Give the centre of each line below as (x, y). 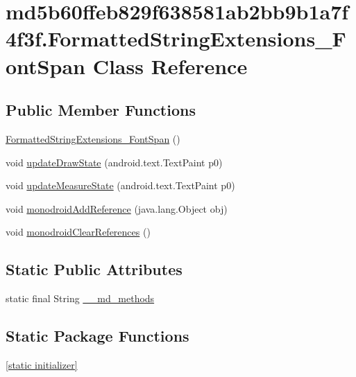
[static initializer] (42, 364)
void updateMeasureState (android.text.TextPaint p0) (120, 185)
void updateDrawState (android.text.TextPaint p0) (114, 162)
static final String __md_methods (80, 298)
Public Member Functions (101, 110)
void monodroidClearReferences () (78, 232)
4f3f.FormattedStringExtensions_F (176, 38)
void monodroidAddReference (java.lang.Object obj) (117, 208)
